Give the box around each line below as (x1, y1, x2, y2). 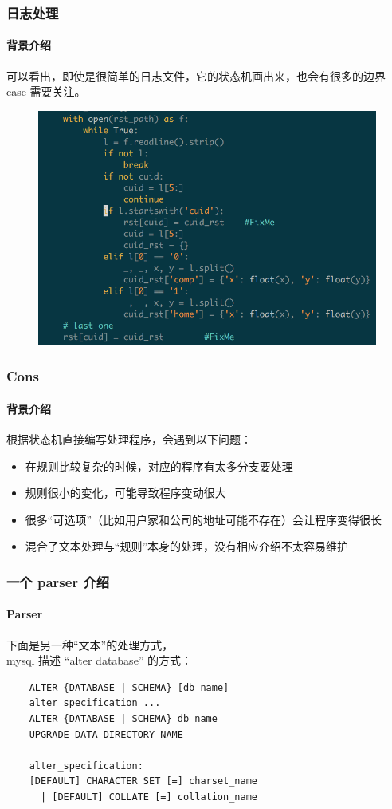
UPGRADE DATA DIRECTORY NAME (29, 728, 183, 740)
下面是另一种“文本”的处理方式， (6, 636, 174, 653)
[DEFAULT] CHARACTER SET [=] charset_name (29, 775, 257, 787)
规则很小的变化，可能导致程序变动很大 (25, 484, 226, 501)
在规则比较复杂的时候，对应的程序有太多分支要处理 (25, 457, 293, 474)
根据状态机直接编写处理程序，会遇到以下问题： (6, 431, 252, 448)
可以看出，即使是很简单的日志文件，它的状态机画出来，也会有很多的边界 (6, 67, 386, 84)
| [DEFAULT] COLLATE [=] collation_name (40, 791, 257, 803)
